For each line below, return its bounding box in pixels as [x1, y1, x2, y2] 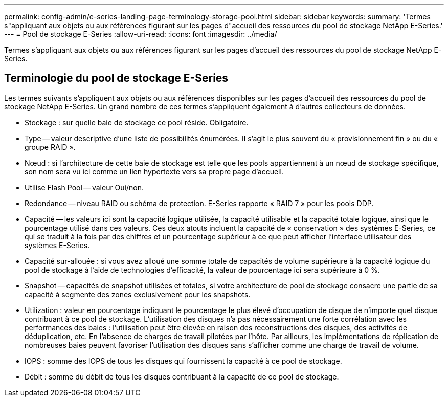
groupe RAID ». [25, 142, 76, 151]
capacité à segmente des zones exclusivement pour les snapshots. [25, 289, 251, 299]
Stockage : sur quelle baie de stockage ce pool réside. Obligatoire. [25, 118, 249, 127]
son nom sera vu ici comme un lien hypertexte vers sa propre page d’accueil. [25, 167, 284, 176]
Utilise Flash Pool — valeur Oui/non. [25, 183, 144, 192]
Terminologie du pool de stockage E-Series [4, 72, 229, 85]
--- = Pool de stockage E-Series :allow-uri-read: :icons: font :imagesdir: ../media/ [4, 30, 277, 38]
